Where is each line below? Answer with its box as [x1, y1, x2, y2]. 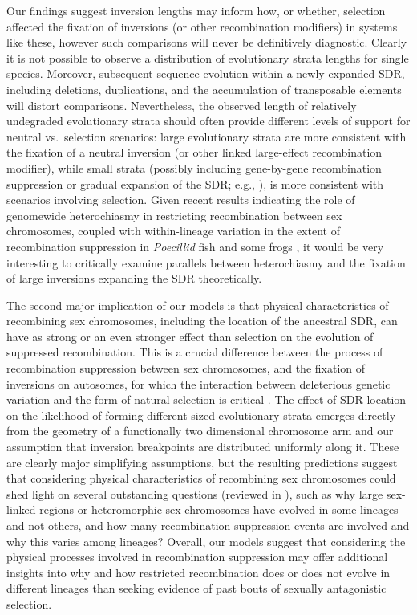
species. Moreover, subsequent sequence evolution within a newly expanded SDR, [6, 65, 405, 82]
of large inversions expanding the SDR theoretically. [6, 270, 262, 287]
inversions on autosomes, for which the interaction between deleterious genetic [6, 375, 391, 392]
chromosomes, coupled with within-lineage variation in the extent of [6, 222, 340, 239]
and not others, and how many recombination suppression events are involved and [6, 517, 410, 533]
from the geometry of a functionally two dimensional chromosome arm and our [6, 422, 394, 439]
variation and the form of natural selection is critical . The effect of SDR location [6, 391, 407, 408]
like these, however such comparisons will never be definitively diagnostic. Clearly [6, 34, 407, 51]
